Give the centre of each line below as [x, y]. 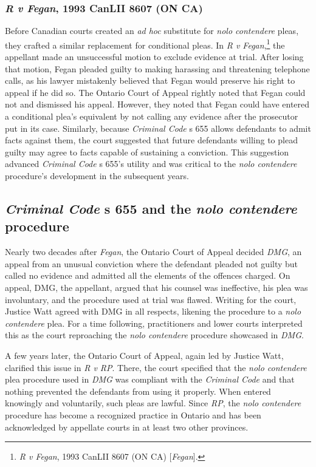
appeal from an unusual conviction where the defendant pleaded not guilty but [152, 263]
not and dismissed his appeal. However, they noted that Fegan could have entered [157, 104]
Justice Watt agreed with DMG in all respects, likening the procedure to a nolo [153, 311]
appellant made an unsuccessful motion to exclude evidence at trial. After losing [154, 57]
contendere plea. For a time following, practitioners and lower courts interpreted [154, 323]
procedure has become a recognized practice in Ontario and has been [133, 414]
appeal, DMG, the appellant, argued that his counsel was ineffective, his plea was [156, 287]
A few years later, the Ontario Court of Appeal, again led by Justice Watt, [144, 355]
